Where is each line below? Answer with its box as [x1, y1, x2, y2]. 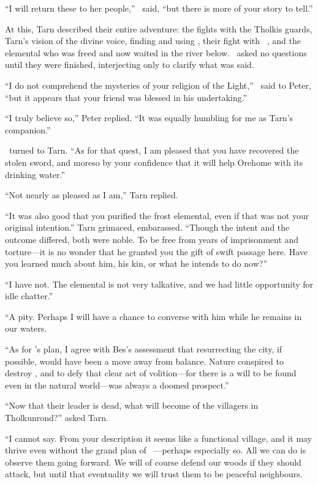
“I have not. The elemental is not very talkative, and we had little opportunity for [5, 277, 314, 290]
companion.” [5, 123, 51, 136]
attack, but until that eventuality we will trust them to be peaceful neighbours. [5, 467, 303, 480]
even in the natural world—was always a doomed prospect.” [5, 378, 229, 391]
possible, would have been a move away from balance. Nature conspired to [5, 354, 284, 367]
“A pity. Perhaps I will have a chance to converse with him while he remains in [5, 310, 302, 322]
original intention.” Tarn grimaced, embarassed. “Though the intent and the [5, 221, 290, 234]
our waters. [5, 322, 47, 335]
